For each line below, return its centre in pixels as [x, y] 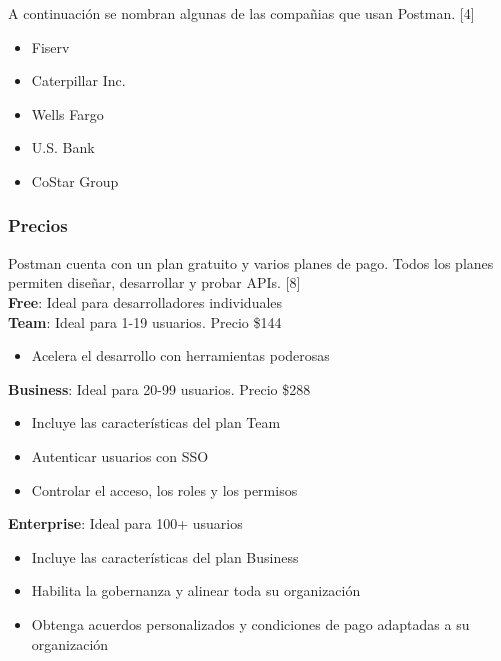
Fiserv [50, 46]
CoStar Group [75, 180]
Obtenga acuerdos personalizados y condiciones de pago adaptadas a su [250, 623]
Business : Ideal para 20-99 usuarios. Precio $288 [159, 388]
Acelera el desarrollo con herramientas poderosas [180, 355]
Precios [38, 225]
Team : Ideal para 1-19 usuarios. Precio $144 [145, 321]
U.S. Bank [63, 147]
